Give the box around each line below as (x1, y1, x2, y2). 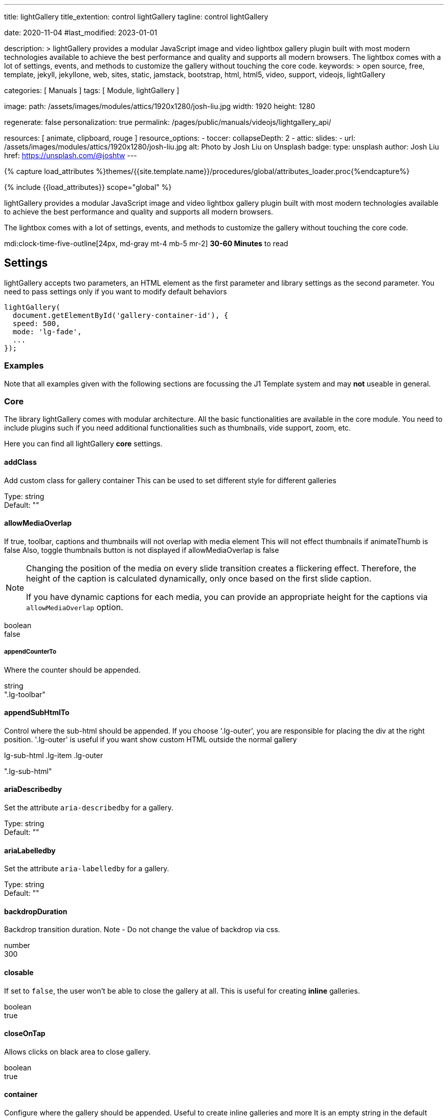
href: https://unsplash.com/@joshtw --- (4, 151, 137, 160)
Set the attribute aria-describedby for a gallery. (4, 803, 173, 812)
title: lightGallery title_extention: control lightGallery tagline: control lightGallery (4, 12, 268, 21)
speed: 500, (12, 319, 60, 328)
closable (4, 968, 34, 977)
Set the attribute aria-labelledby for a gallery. (4, 864, 169, 873)
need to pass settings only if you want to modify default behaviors (4, 287, 227, 296)
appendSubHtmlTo (4, 708, 70, 717)
